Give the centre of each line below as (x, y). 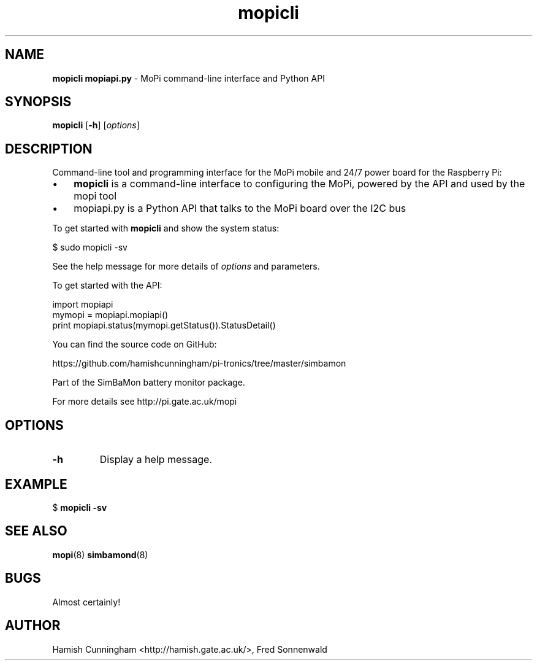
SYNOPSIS (38, 102)
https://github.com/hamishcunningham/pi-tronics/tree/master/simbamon (199, 364)
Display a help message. (156, 460)
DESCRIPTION (49, 149)
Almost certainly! (86, 602)
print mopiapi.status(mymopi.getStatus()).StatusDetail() (164, 325)
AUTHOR (33, 626)
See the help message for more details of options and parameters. (186, 266)
